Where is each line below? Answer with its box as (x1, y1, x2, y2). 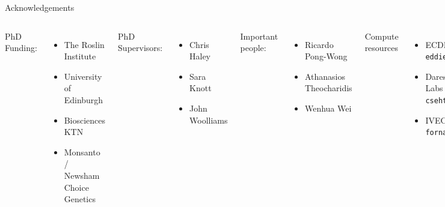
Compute (364, 29, 399, 42)
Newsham (64, 169, 100, 181)
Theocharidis (304, 82, 352, 94)
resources (364, 41, 399, 54)
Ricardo (304, 38, 334, 50)
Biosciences (64, 113, 106, 126)
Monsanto (64, 145, 100, 158)
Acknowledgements (5, 1, 75, 13)
